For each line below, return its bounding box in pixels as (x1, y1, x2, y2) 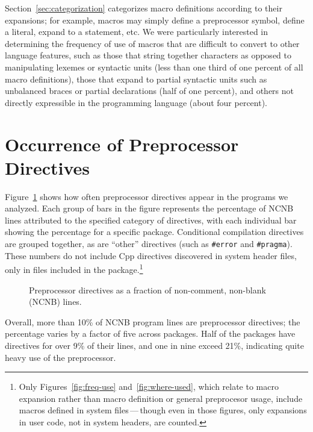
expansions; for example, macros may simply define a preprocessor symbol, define (5, 13, 305, 26)
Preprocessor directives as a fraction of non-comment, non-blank (29, 283, 266, 296)
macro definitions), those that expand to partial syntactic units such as (5, 72, 267, 85)
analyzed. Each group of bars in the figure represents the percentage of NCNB (5, 202, 294, 214)
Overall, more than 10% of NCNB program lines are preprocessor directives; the (5, 315, 300, 328)
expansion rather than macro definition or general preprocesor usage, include (19, 392, 303, 404)
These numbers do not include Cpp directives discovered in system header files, (5, 249, 297, 261)
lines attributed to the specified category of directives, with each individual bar (5, 213, 297, 226)
